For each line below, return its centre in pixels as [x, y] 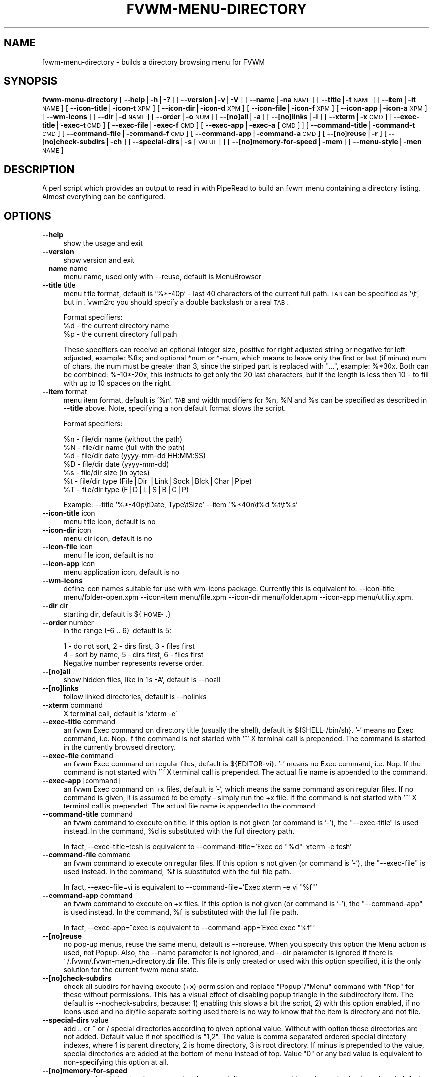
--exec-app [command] [81, 781]
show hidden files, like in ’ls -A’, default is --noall [142, 680]
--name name [65, 269]
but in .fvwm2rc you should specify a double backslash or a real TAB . [176, 302]
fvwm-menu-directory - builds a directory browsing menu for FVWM [154, 62]
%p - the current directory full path [120, 334]
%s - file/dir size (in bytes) [107, 473]
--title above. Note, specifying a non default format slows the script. [175, 408]
